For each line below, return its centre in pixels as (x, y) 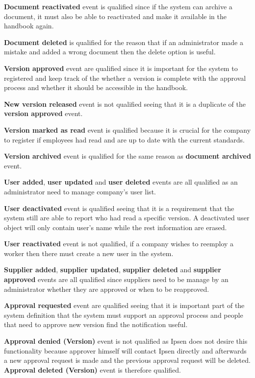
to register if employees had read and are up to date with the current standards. (124, 139)
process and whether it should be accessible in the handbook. (96, 87)
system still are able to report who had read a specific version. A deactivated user (127, 218)
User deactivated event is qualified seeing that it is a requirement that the (119, 208)
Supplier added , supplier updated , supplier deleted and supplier (113, 270)
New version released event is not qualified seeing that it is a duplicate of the (125, 104)
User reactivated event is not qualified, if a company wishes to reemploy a (119, 244)
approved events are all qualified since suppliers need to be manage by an (116, 279)
